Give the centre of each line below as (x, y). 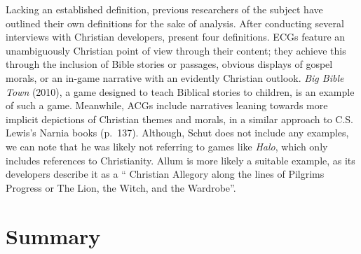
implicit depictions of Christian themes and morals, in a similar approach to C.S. (180, 119)
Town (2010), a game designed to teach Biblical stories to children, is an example (180, 91)
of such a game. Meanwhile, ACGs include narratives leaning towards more (167, 105)
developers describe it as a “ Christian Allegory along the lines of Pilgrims (165, 174)
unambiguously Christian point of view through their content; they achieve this (176, 50)
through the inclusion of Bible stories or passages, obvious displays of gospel (169, 64)
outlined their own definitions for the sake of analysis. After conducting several (175, 23)
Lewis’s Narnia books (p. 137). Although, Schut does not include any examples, (177, 133)
